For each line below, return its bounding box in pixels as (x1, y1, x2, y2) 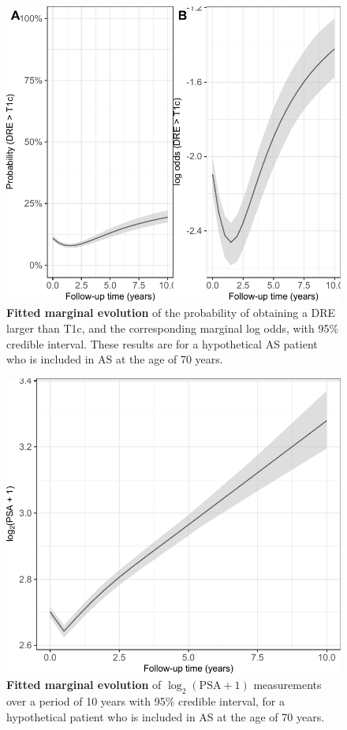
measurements (253, 676, 322, 693)
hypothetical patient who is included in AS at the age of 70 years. (6, 708, 325, 724)
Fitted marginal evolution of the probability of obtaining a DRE (6, 304, 336, 321)
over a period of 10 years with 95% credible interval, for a (6, 692, 285, 709)
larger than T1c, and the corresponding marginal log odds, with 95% (6, 319, 339, 336)
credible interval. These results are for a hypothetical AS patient (6, 335, 318, 352)
